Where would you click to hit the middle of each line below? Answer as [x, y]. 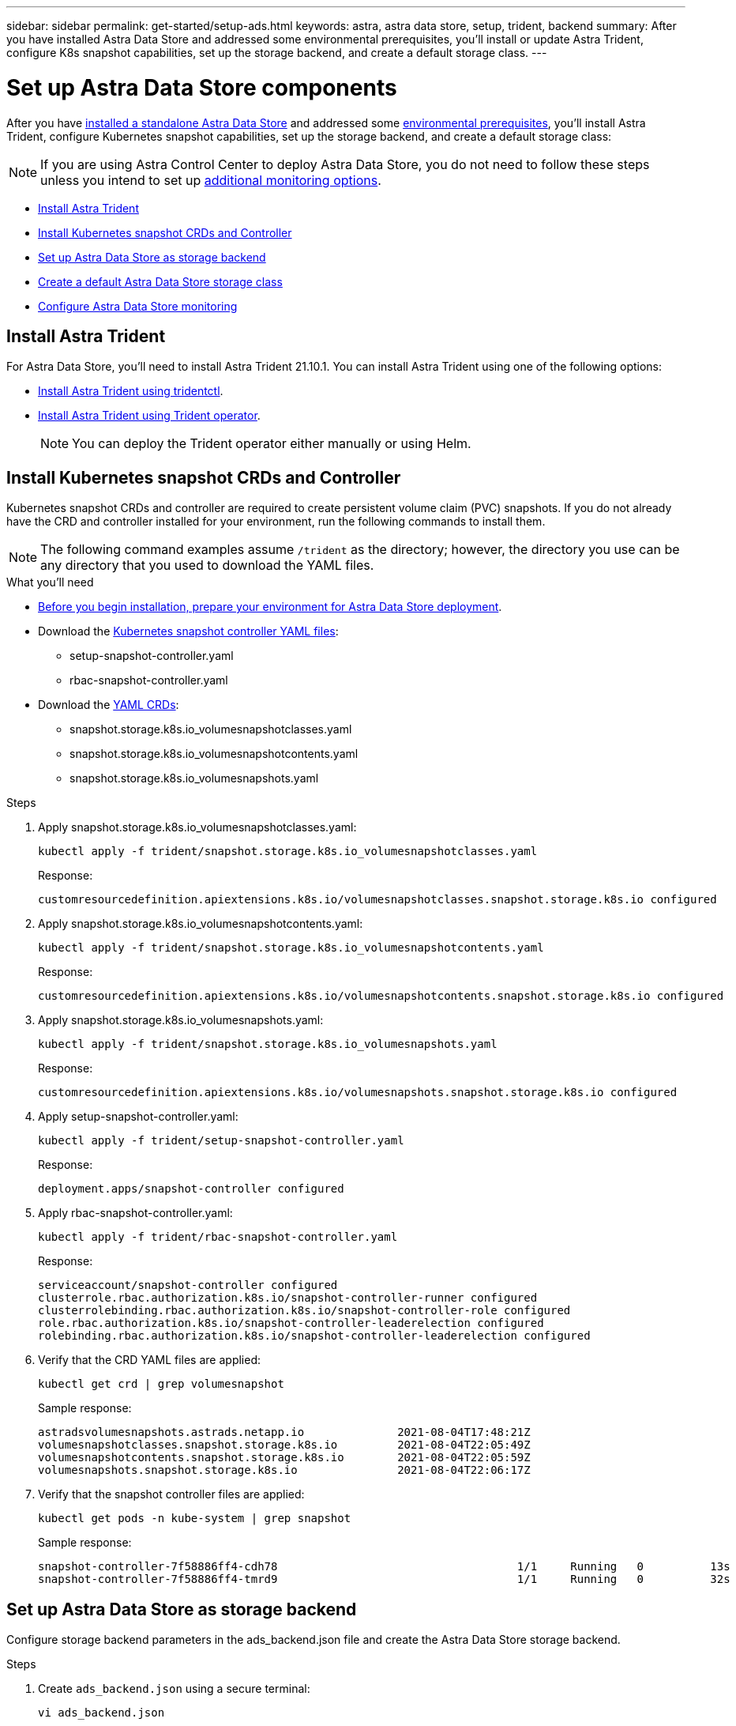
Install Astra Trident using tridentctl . [131, 391]
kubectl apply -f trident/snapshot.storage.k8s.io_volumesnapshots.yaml [268, 1044]
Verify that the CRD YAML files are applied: [150, 1360]
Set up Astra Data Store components [202, 87]
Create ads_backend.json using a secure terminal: [174, 1689]
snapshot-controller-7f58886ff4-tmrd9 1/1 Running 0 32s [384, 1579]
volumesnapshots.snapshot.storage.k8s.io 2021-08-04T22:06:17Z [284, 1470]
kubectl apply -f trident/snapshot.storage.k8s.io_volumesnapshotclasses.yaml [288, 852]
